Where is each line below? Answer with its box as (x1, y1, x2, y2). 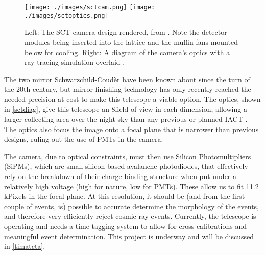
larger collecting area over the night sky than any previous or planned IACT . (4, 114, 248, 124)
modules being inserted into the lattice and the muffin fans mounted (25, 36, 238, 47)
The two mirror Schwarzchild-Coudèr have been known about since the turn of (4, 73, 250, 84)
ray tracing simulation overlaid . (25, 57, 125, 67)
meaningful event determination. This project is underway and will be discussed (4, 231, 254, 241)
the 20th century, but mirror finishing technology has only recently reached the (4, 84, 251, 94)
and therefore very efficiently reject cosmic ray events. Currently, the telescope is (4, 211, 256, 221)
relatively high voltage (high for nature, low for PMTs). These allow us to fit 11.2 (4, 181, 259, 191)
